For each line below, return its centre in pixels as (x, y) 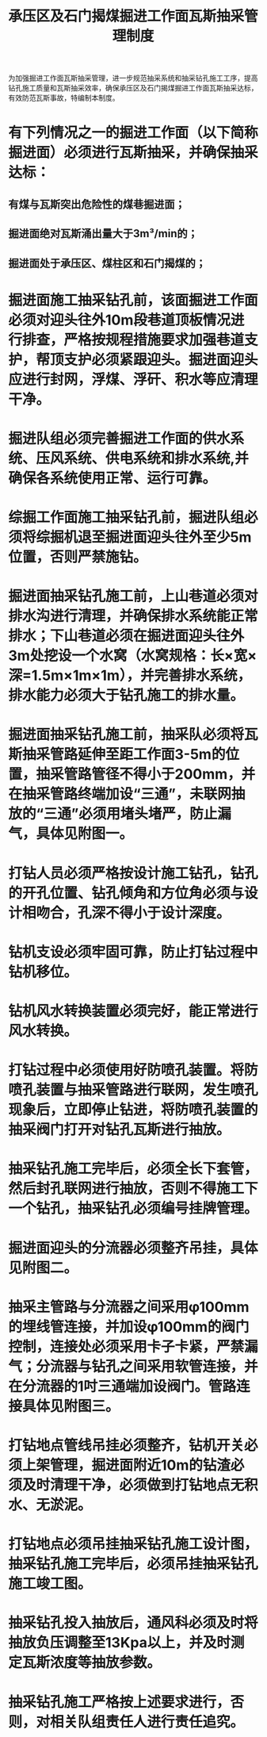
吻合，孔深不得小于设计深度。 (133, 913)
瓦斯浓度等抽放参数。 (92, 1663)
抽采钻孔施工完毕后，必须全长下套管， (133, 1169)
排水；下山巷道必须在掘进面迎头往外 (126, 636)
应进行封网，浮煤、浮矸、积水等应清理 (133, 380)
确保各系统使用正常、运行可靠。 (113, 478)
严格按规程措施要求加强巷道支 (161, 340)
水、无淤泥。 (50, 1505)
